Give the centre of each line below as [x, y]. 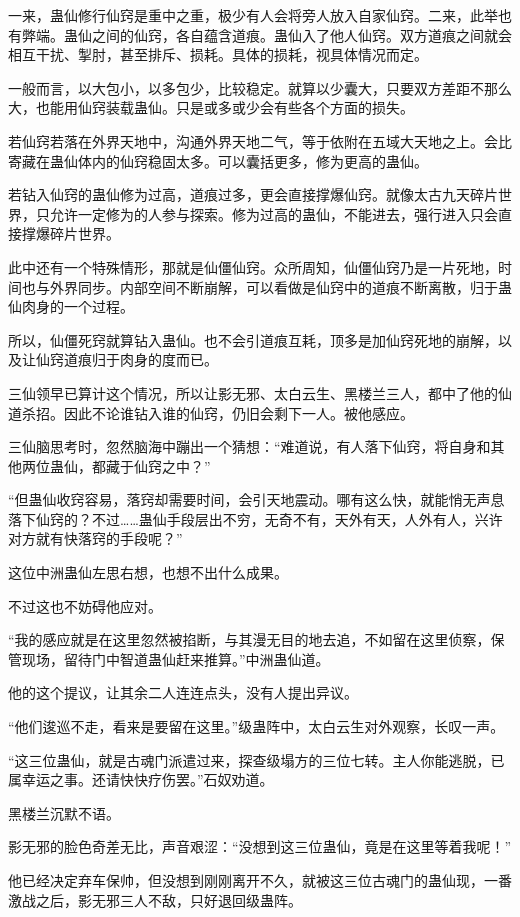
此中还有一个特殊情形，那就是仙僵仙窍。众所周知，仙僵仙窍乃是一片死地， [253, 266]
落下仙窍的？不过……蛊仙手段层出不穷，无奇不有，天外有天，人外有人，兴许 [255, 518]
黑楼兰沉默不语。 [64, 812]
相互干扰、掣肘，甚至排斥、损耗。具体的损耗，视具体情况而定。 [218, 54]
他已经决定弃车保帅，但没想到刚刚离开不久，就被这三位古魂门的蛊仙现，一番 [260, 880]
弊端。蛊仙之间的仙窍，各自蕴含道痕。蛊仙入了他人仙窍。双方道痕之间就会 [266, 34]
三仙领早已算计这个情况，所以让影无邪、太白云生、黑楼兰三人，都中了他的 [253, 392]
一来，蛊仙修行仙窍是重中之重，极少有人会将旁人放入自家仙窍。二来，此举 [253, 15]
